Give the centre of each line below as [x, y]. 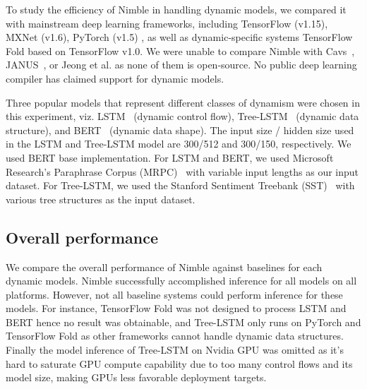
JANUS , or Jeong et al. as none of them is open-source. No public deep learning [181, 65]
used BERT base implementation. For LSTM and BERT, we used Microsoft [170, 157]
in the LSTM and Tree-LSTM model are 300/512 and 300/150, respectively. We [179, 144]
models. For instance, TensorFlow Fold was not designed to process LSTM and [176, 308]
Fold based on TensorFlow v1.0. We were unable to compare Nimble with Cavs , [180, 50]
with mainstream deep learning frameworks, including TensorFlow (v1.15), [167, 23]
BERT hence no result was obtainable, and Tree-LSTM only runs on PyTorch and [183, 322]
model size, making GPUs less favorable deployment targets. [136, 377]
